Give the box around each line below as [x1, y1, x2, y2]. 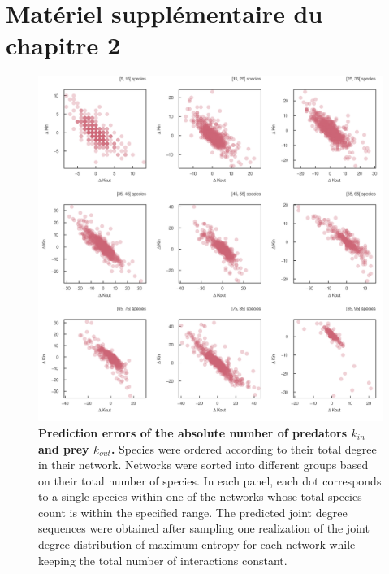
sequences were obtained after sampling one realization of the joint [38, 520, 370, 537]
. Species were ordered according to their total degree [110, 440, 377, 457]
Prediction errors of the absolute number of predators [38, 424, 348, 441]
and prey [38, 440, 89, 457]
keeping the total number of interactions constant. [38, 551, 287, 568]
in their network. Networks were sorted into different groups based [38, 456, 369, 473]
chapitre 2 [6, 28, 121, 62]
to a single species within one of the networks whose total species [38, 488, 362, 505]
